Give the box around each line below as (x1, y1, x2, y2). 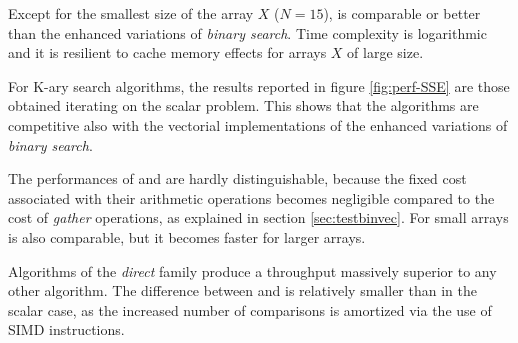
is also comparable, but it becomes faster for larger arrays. (8, 226, 366, 247)
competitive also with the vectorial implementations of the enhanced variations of (8, 114, 508, 135)
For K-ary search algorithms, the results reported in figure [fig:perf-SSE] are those (8, 75, 510, 96)
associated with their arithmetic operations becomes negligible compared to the (8, 187, 495, 208)
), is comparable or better (323, 3, 481, 23)
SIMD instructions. (8, 319, 125, 340)
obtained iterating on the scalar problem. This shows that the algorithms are (8, 95, 479, 116)
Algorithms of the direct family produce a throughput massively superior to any (8, 260, 497, 281)
